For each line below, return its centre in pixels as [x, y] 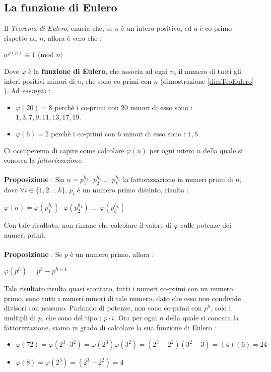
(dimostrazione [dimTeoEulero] [207, 81]
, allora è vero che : [72, 37]
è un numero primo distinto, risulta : [133, 190]
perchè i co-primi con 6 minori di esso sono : [118, 133]
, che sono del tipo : [71, 318]
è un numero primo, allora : [112, 254]
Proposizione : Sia [34, 179]
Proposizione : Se [33, 254]
